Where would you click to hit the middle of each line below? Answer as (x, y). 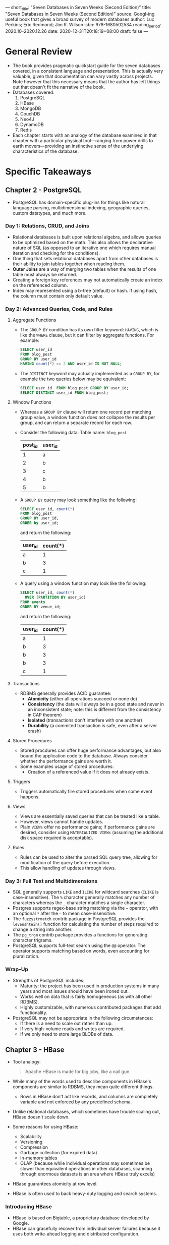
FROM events (33, 602)
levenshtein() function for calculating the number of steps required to (86, 924)
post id (30, 445)
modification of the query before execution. (65, 862)
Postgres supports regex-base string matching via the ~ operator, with (85, 908)
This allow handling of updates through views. (68, 868)
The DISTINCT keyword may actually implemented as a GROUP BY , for (90, 373)
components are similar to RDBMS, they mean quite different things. (83, 1087)
